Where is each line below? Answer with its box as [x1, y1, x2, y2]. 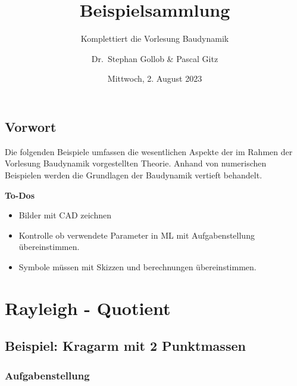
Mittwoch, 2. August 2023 [107, 72, 202, 85]
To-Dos [5, 189, 35, 201]
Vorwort [5, 117, 57, 135]
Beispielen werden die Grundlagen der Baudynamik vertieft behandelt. [5, 168, 262, 181]
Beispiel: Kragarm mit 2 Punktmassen [5, 336, 246, 355]
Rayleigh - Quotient [5, 295, 171, 320]
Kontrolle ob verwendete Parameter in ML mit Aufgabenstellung [18, 228, 255, 241]
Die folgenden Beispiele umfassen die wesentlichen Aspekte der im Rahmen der [5, 145, 293, 158]
